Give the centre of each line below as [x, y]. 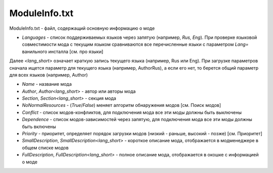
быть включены [39, 127]
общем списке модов [45, 148]
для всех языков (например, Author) [49, 75]
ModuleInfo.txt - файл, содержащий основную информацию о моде [82, 28]
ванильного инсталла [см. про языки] [63, 51]
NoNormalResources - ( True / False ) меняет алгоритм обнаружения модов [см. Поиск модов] [122, 105]
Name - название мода [47, 84]
